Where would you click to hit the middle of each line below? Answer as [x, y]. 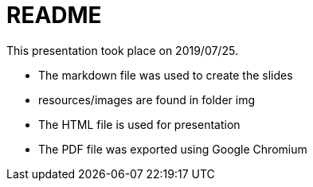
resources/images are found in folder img [147, 99]
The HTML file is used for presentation [139, 124]
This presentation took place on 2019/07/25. [122, 50]
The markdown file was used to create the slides [166, 75]
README [54, 15]
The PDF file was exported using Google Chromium [173, 149]
